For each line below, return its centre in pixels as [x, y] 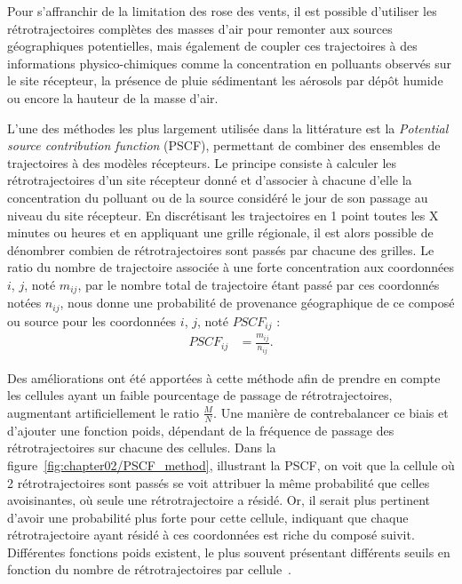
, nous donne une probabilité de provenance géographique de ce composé [257, 303]
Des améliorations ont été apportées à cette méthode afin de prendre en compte [224, 377]
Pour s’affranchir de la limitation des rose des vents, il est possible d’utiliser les [222, 11]
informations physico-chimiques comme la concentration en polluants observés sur [230, 63]
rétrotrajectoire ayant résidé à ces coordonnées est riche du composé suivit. [211, 535]
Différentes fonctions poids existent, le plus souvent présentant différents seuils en [229, 552]
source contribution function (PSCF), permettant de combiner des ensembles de [224, 145]
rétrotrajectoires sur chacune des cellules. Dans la [142, 448]
